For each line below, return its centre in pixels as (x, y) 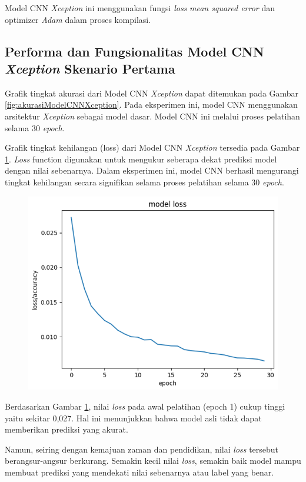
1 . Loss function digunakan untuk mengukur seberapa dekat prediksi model (141, 159)
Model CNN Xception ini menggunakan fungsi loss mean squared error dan (140, 8)
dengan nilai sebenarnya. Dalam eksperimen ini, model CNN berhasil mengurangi (152, 170)
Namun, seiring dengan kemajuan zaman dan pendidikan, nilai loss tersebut (142, 449)
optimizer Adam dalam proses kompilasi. (78, 19)
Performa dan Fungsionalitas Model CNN (134, 51)
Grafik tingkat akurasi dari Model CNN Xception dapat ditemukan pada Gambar (152, 93)
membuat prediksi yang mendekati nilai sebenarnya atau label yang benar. (139, 472)
